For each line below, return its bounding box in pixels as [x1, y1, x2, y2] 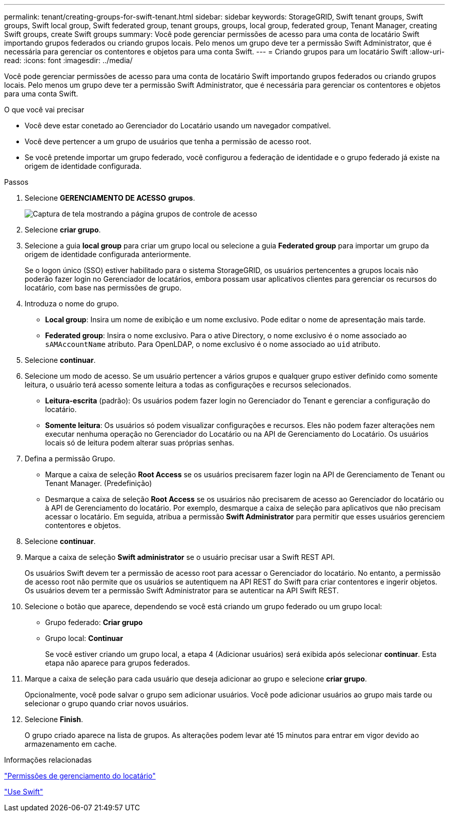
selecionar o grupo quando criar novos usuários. [25, 699, 189, 708]
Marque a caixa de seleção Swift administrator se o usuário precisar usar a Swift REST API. [25, 553, 335, 561]
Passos [4, 178, 29, 186]
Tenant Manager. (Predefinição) [45, 479, 152, 488]
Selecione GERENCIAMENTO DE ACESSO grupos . [25, 193, 195, 202]
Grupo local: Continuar [45, 634, 123, 643]
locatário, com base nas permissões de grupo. [25, 283, 181, 292]
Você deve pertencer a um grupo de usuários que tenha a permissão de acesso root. [25, 137, 312, 146]
